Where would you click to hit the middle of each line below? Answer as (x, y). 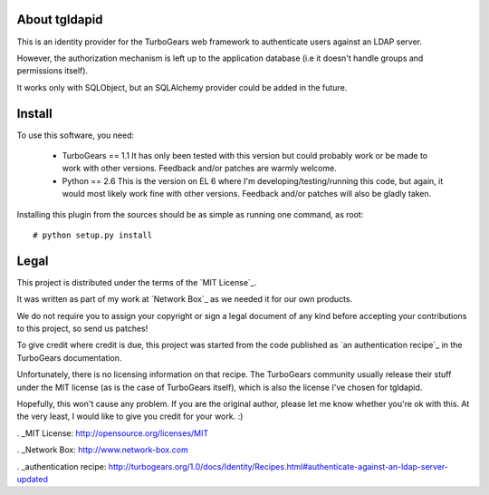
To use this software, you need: (76, 135)
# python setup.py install (93, 235)
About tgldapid (60, 19)
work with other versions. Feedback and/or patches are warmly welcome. (199, 169)
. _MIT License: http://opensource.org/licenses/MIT (113, 433)
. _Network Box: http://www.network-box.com (103, 450)
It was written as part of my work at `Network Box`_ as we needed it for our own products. (185, 299)
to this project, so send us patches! (82, 329)
